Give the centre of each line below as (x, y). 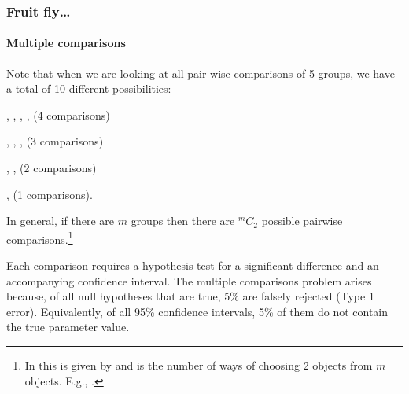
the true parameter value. (68, 327)
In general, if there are (61, 221)
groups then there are (183, 221)
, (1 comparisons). (50, 194)
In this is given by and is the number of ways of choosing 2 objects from (199, 365)
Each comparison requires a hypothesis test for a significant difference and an (193, 265)
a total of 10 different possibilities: (89, 88)
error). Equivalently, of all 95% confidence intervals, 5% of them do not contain (197, 311)
